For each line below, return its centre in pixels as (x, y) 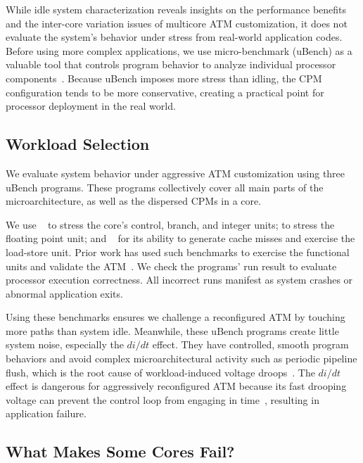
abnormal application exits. (64, 293)
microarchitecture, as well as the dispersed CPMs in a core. (134, 201)
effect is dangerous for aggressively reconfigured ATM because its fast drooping (176, 386)
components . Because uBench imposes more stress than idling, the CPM (164, 78)
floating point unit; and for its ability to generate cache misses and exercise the (180, 238)
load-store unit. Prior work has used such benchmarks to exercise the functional (178, 252)
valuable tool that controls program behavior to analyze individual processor (171, 64)
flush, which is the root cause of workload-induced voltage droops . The (160, 372)
